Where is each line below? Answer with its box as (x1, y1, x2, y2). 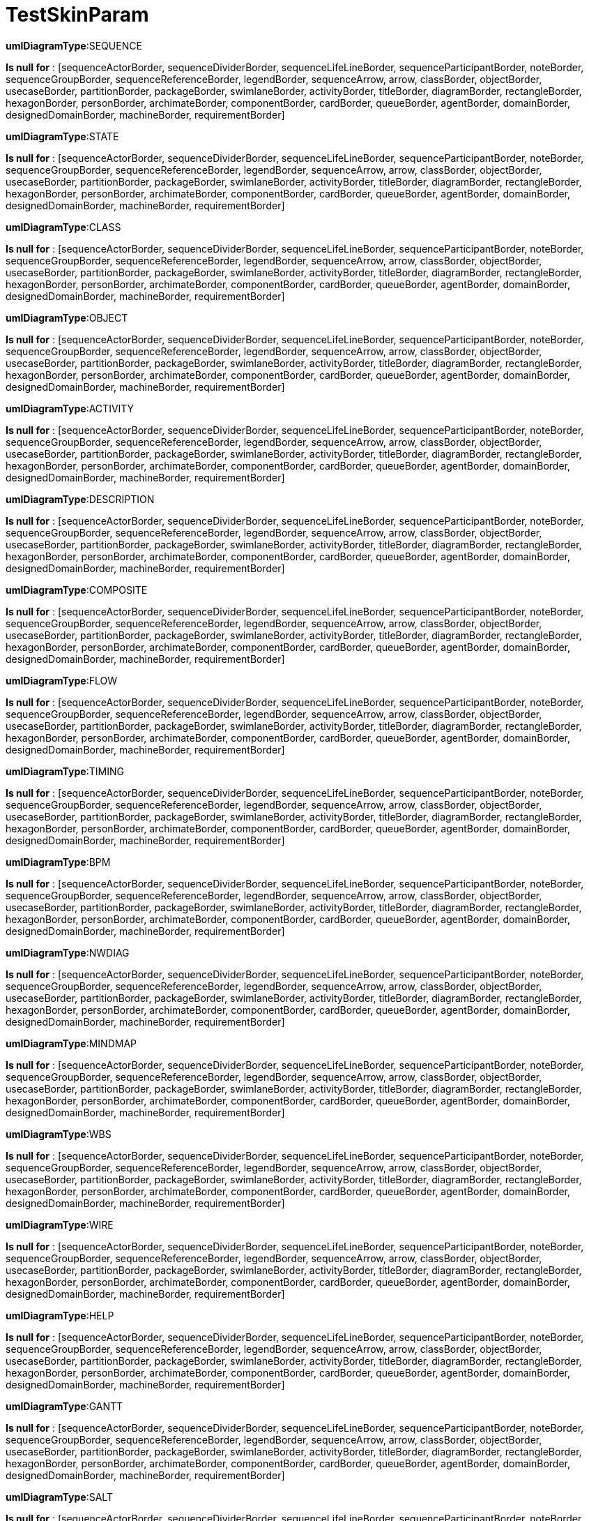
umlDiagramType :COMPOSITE (6, 583, 148, 596)
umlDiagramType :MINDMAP (6, 1037, 137, 1049)
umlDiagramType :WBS (6, 1127, 112, 1140)
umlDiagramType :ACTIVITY (6, 402, 135, 414)
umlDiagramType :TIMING (6, 765, 124, 777)
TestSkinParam (6, 3, 149, 27)
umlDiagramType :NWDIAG (6, 946, 130, 959)
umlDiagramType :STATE (6, 130, 119, 142)
